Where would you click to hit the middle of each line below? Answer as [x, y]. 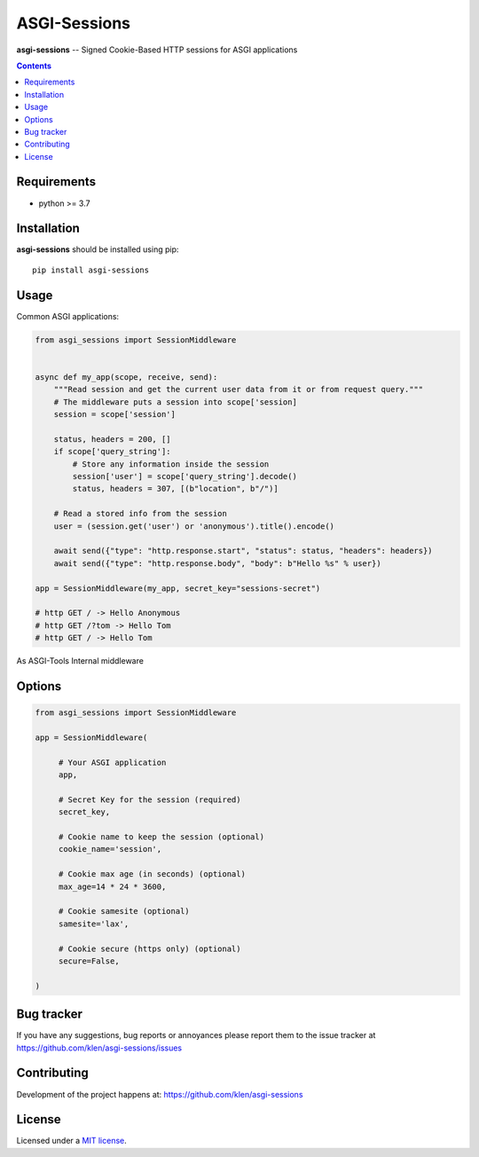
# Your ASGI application [112, 762]
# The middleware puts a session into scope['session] [175, 402]
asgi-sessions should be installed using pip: [98, 249]
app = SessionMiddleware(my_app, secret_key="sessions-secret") [178, 588]
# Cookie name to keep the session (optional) [161, 837]
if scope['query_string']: [113, 452]
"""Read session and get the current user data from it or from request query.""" [239, 390]
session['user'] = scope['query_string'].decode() [185, 476]
